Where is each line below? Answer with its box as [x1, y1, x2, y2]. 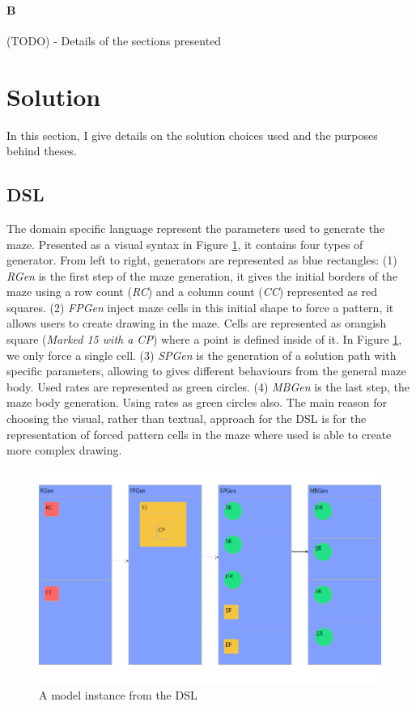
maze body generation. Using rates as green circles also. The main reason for [6, 394, 388, 411]
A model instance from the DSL [39, 687, 197, 704]
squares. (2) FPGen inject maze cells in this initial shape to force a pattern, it [6, 298, 394, 315]
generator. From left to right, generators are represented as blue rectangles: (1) [6, 252, 397, 268]
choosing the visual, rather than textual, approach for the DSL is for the [6, 410, 367, 427]
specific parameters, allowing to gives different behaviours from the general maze [6, 362, 406, 379]
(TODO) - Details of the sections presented [6, 32, 222, 49]
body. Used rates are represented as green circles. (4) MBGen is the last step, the [6, 378, 410, 395]
